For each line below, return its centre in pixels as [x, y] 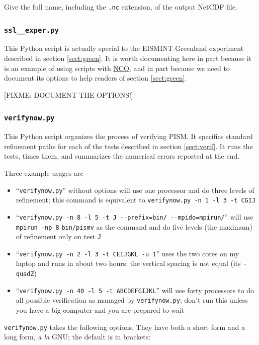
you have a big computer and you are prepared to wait [100, 310]
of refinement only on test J [59, 236]
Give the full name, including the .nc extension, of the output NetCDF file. [121, 7]
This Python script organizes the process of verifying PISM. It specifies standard [128, 136]
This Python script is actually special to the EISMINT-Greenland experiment [124, 48]
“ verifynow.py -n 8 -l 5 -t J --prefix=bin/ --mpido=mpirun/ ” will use [135, 216]
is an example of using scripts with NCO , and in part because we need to [117, 68]
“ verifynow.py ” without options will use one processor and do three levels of [135, 190]
